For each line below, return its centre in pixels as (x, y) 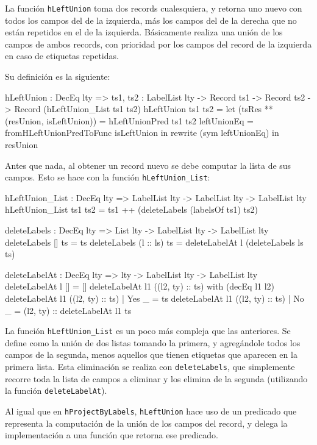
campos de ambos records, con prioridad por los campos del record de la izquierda (158, 44)
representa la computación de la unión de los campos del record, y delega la (146, 423)
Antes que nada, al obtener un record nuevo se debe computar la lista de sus (148, 165)
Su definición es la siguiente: (58, 77)
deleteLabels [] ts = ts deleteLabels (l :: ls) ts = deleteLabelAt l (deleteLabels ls (154, 242)
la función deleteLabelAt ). (56, 390)
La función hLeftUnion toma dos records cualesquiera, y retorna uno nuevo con (154, 8)
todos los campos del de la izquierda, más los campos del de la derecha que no (151, 20)
